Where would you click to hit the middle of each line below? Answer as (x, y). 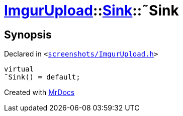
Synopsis (28, 34)
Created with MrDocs (39, 92)
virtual (19, 69)
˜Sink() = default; (42, 77)
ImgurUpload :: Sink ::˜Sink (91, 10)
